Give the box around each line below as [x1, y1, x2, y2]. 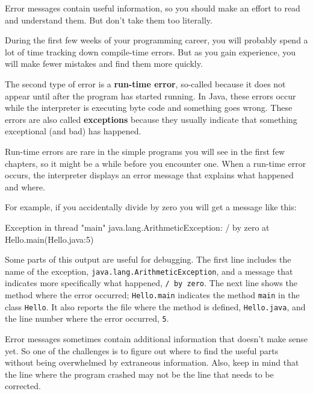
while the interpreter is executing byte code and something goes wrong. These [5, 101, 293, 114]
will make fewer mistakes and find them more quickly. [5, 57, 203, 70]
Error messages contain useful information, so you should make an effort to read [5, 2, 300, 14]
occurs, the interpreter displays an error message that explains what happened [5, 169, 294, 181]
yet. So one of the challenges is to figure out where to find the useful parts [5, 344, 279, 357]
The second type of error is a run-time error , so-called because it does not [5, 77, 286, 90]
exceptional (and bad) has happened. [5, 125, 141, 137]
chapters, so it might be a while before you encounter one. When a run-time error [5, 157, 306, 169]
